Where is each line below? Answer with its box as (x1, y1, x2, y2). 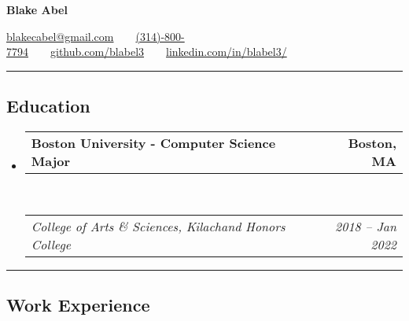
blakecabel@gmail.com (6, 28, 114, 44)
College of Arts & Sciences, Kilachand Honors (31, 216, 286, 235)
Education (6, 94, 90, 118)
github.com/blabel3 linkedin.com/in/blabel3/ (50, 43, 287, 60)
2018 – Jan (335, 216, 396, 235)
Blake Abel (6, 2, 68, 17)
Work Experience (6, 292, 150, 316)
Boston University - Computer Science (31, 133, 276, 152)
